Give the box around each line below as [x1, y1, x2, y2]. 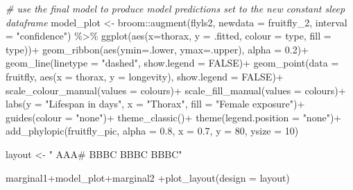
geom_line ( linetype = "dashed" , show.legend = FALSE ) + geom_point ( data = [6, 55, 339, 70]
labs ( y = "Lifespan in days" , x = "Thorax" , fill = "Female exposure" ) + [6, 96, 305, 111]
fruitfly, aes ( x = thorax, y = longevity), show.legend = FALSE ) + [6, 69, 284, 83]
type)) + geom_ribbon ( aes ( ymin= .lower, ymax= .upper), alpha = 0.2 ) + [6, 42, 309, 56]
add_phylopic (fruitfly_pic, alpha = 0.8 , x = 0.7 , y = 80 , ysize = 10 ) [6, 123, 299, 138]
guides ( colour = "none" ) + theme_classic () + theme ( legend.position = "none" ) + [6, 110, 342, 124]
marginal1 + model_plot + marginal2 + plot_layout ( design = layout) [6, 170, 290, 184]
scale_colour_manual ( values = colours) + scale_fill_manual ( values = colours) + [6, 83, 346, 97]
